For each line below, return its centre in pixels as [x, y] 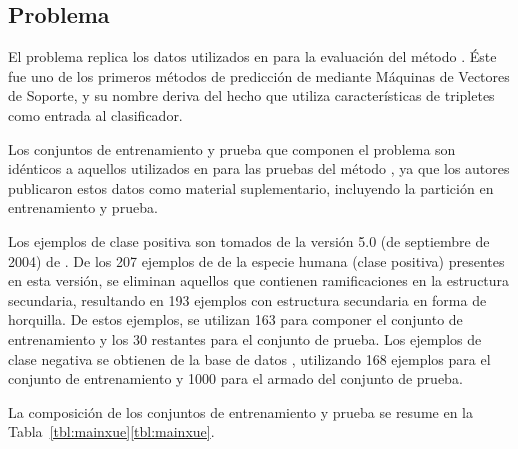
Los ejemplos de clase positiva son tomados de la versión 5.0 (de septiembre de [249, 240]
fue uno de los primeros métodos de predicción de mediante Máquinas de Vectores [259, 75]
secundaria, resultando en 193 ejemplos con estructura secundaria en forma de [247, 299]
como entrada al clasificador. [95, 114]
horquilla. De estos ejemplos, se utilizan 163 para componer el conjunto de [235, 319]
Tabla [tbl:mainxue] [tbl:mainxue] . [111, 431]
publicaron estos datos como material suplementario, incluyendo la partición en [251, 187]
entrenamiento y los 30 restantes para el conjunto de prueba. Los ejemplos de [245, 338]
